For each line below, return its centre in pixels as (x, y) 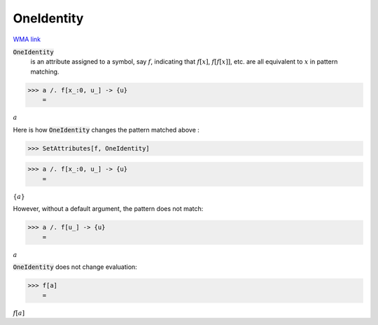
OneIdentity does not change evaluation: (75, 267)
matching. (45, 71)
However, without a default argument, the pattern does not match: (108, 209)
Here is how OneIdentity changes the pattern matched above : (106, 130)
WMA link (27, 39)
